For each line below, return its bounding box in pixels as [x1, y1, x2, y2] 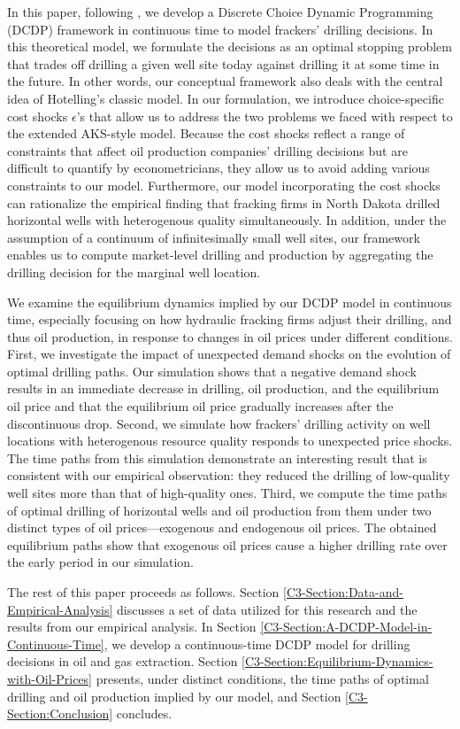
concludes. [116, 704, 172, 723]
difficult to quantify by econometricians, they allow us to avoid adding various [7, 159, 430, 177]
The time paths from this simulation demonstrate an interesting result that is [7, 448, 427, 467]
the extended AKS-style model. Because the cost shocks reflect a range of [7, 124, 405, 143]
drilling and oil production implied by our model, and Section [7, 686, 341, 705]
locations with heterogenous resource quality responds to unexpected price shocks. [7, 431, 453, 450]
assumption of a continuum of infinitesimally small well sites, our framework [7, 228, 420, 246]
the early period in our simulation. [7, 553, 195, 571]
